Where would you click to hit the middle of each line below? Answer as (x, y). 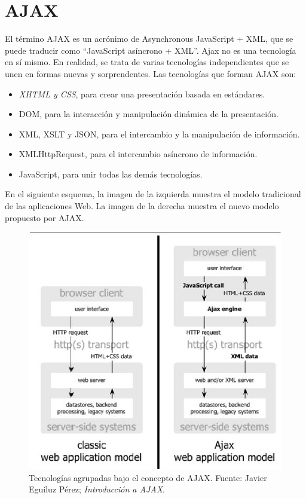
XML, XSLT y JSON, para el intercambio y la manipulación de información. (159, 134)
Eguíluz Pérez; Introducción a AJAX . (97, 489)
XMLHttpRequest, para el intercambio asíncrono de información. (138, 154)
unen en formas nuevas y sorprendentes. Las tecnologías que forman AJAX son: (151, 73)
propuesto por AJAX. (45, 217)
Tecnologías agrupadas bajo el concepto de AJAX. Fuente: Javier (148, 477)
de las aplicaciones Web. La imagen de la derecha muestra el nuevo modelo (142, 206)
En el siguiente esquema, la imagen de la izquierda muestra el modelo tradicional (153, 194)
